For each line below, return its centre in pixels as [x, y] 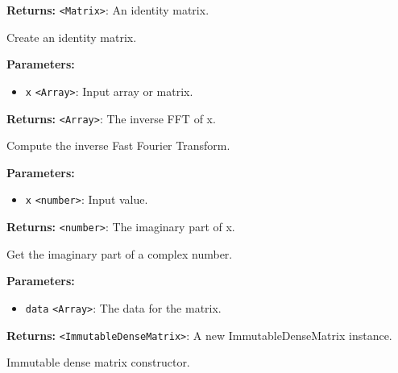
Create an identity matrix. [72, 37]
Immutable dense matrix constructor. [98, 362]
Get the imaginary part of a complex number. [120, 253]
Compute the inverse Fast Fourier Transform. [118, 145]
